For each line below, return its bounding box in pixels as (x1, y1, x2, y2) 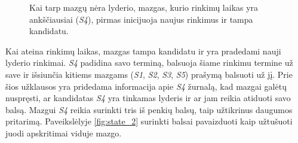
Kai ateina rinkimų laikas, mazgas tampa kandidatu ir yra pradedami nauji (5, 44, 281, 57)
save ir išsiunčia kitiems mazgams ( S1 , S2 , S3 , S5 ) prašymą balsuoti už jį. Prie (5, 68, 293, 80)
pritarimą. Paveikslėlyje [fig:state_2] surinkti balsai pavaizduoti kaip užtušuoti (5, 115, 293, 127)
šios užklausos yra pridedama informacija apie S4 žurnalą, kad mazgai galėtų (5, 80, 287, 92)
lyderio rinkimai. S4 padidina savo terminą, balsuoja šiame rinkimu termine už (5, 56, 293, 69)
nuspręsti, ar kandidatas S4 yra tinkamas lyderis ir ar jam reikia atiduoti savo (5, 92, 291, 104)
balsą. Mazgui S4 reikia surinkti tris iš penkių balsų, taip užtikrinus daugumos (5, 103, 293, 115)
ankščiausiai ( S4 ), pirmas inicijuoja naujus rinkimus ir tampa (29, 13, 253, 25)
